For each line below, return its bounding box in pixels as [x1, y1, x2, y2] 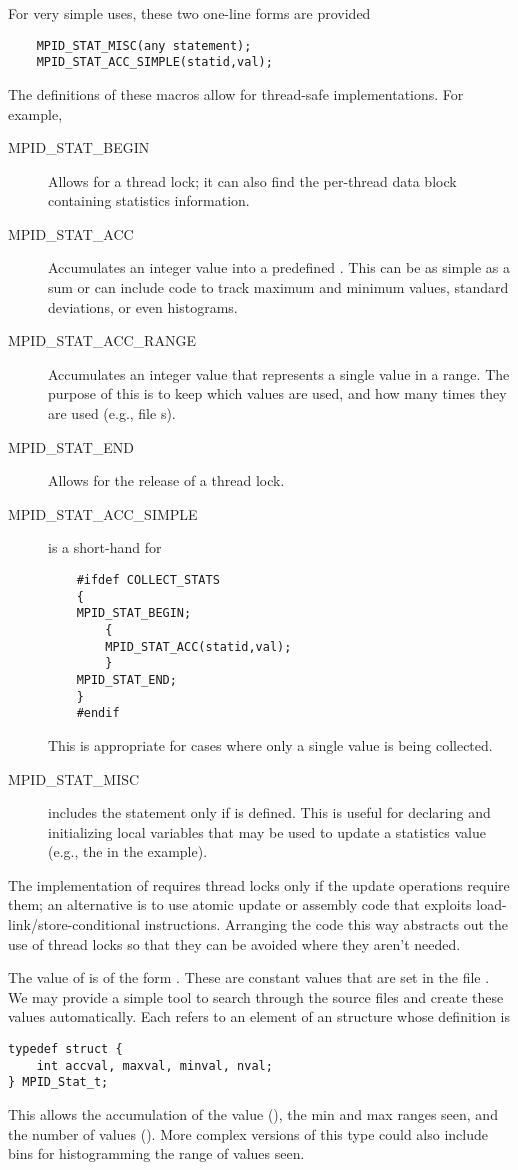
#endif [76, 706, 120, 721]
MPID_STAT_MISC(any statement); [36, 38, 252, 53]
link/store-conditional [8, 914, 140, 935]
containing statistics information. [48, 190, 250, 211]
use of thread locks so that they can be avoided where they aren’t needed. [8, 933, 461, 954]
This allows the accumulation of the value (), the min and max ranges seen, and [8, 1104, 498, 1124]
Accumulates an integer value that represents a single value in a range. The [48, 363, 510, 384]
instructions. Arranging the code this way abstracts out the [144, 914, 509, 935]
